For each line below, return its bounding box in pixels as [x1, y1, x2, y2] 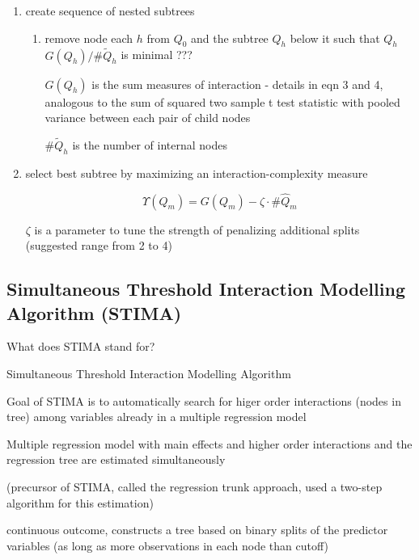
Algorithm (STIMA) [6, 300, 182, 325]
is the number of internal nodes [72, 137, 228, 154]
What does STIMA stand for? [6, 338, 155, 355]
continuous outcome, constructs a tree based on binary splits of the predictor [6, 521, 388, 538]
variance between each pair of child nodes [44, 109, 251, 126]
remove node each [44, 29, 133, 46]
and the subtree [191, 29, 269, 46]
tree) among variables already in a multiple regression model [6, 408, 307, 425]
